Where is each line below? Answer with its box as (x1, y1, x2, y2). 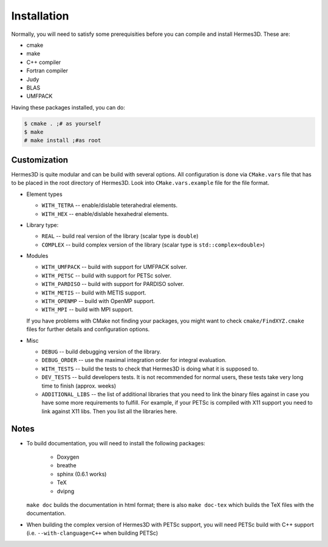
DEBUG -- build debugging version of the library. (41, 347, 162, 355)
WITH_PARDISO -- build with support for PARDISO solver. (41, 280, 185, 288)
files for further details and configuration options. (26, 326, 150, 333)
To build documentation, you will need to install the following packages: (26, 439, 206, 447)
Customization (11, 155, 69, 165)
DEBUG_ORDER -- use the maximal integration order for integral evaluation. (41, 357, 227, 364)
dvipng (56, 487, 75, 495)
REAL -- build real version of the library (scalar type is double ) (41, 232, 199, 240)
